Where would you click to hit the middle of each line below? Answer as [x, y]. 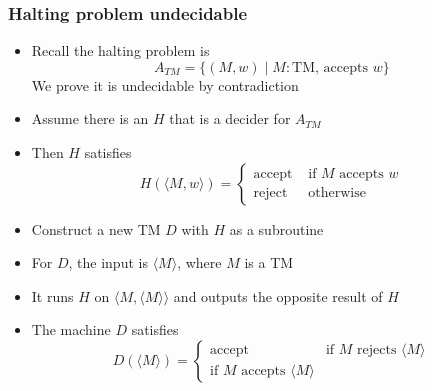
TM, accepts [330, 67]
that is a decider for [230, 118]
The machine [71, 329]
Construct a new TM [96, 228]
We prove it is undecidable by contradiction [165, 84]
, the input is [108, 262]
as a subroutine [276, 228]
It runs [52, 295]
